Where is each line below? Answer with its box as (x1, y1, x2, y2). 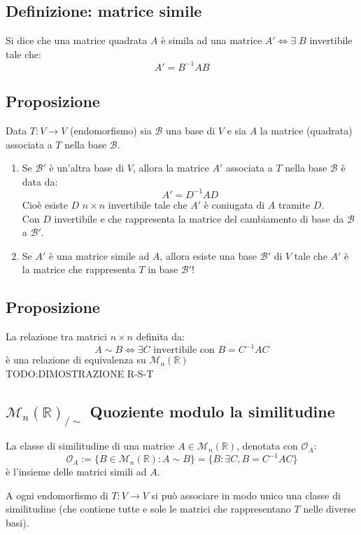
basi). (6, 515, 29, 530)
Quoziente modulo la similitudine (90, 400, 335, 422)
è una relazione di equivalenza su (6, 352, 146, 367)
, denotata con (236, 438, 298, 453)
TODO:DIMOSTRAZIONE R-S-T (6, 366, 154, 380)
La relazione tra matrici (6, 329, 107, 344)
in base (148, 262, 178, 277)
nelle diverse (303, 501, 356, 516)
